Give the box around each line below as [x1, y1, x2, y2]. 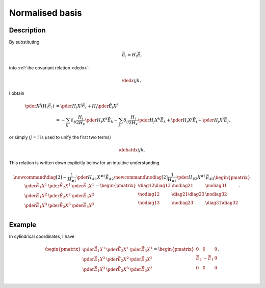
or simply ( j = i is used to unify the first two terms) [9, 134, 111, 140]
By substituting [9, 39, 40, 45]
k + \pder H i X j [163, 116, 193, 124]
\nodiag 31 [205, 183, 227, 189]
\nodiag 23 [171, 200, 194, 206]
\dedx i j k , [122, 78, 142, 83]
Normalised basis [9, 7, 82, 18]
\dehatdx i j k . [118, 147, 145, 152]
